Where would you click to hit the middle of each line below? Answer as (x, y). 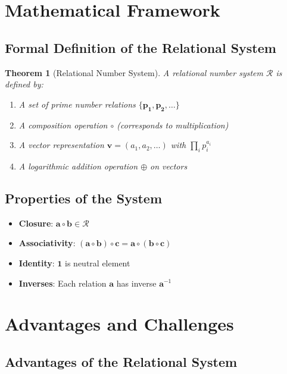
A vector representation (61, 145)
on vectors (169, 166)
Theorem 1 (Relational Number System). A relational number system (134, 72)
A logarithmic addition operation (78, 166)
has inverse (136, 283)
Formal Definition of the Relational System (141, 47)
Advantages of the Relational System (121, 361)
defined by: (24, 84)
